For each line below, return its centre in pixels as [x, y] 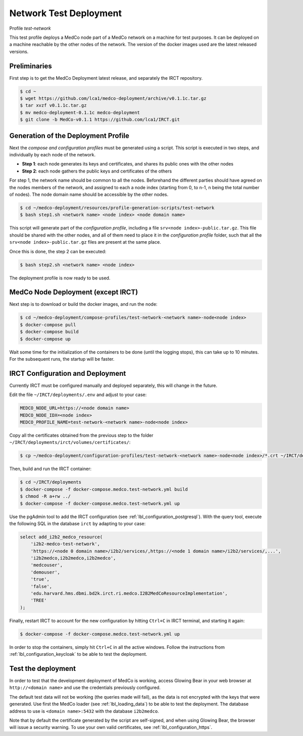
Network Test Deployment [66, 13]
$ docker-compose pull [48, 325]
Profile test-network [30, 28]
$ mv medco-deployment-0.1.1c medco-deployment [80, 112]
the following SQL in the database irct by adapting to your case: [78, 523]
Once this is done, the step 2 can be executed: [58, 251]
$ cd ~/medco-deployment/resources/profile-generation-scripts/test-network [117, 208]
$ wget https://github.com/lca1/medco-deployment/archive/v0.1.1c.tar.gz [113, 98]
